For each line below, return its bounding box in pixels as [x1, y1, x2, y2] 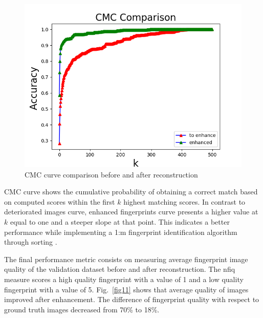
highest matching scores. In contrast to [123, 196, 246, 207]
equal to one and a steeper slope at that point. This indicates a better [10, 216, 230, 227]
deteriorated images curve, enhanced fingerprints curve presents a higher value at [4, 206, 258, 217]
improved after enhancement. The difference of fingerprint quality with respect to [4, 294, 259, 305]
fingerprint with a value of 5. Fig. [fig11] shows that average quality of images [4, 284, 249, 294]
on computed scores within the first [4, 196, 115, 207]
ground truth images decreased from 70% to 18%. [4, 304, 160, 314]
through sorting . [4, 236, 57, 247]
